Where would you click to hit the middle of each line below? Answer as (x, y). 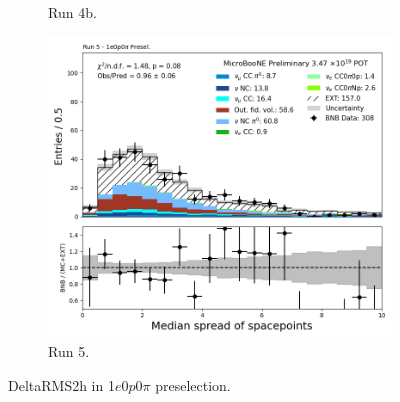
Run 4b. (72, 12)
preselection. (193, 384)
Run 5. (69, 351)
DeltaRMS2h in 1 (61, 384)
